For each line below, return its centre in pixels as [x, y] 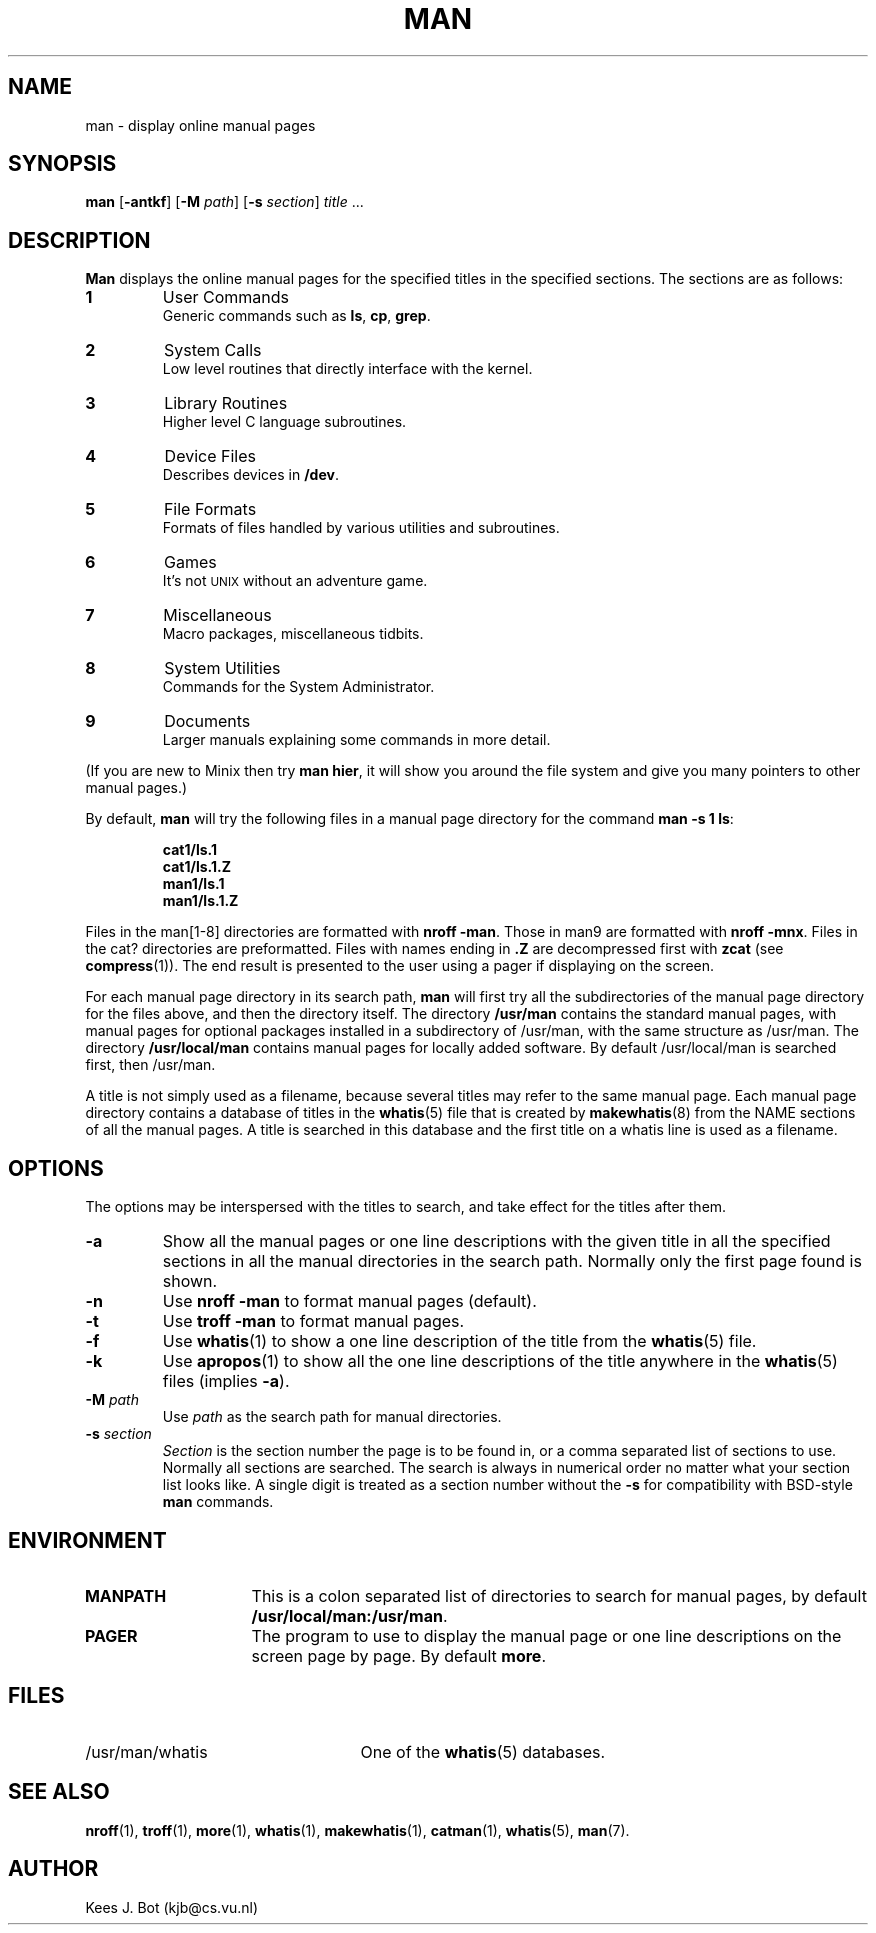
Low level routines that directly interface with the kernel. [347, 369]
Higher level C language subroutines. [284, 422]
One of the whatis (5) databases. [483, 1751]
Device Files [210, 456]
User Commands [225, 297]
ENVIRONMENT [87, 1540]
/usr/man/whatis [146, 1751]
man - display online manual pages [200, 125]
